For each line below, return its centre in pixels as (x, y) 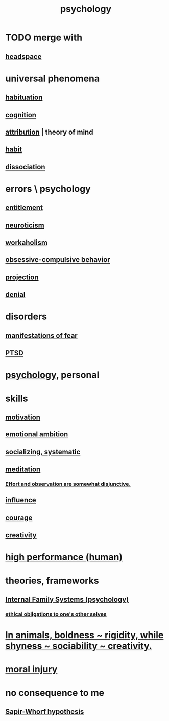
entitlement (24, 208)
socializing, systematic (43, 452)
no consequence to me (55, 693)
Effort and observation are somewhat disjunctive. (68, 484)
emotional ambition (37, 435)
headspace (23, 57)
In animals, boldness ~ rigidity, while (84, 635)
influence (21, 500)
